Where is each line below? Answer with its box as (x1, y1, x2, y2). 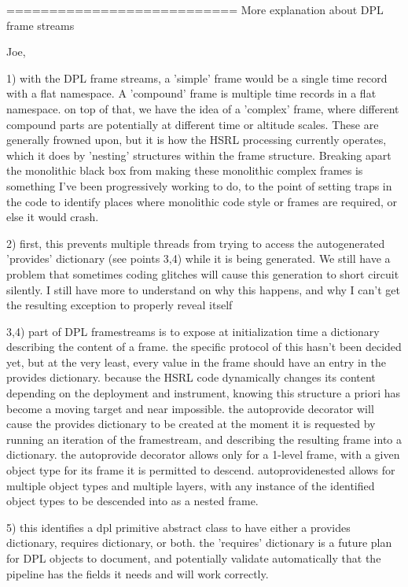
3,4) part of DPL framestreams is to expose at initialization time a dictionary (6, 323, 380, 339)
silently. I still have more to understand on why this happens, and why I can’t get (6, 281, 400, 297)
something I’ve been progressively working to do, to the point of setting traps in (6, 177, 392, 194)
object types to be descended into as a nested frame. (6, 493, 259, 509)
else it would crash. (6, 209, 99, 225)
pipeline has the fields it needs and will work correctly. (6, 565, 269, 581)
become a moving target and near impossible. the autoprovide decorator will (6, 400, 374, 416)
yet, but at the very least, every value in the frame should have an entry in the (6, 353, 386, 370)
